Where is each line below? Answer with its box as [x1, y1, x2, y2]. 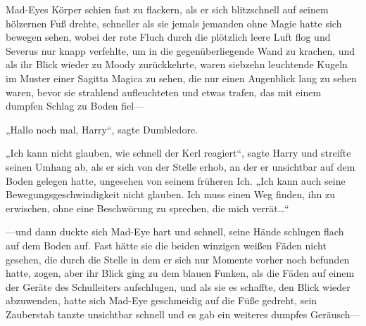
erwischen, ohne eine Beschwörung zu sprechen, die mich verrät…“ [6, 200, 289, 215]
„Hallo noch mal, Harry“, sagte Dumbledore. [6, 122, 198, 136]
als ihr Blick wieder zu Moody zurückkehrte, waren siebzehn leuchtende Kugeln [6, 57, 348, 72]
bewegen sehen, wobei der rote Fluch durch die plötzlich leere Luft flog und [6, 30, 331, 44]
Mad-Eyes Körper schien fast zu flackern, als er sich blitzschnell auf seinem [6, 2, 329, 16]
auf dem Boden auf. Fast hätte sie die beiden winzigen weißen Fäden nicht [6, 237, 327, 252]
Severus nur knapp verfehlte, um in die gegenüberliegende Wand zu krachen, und [6, 43, 355, 58]
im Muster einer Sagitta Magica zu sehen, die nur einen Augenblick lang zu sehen [6, 70, 357, 85]
